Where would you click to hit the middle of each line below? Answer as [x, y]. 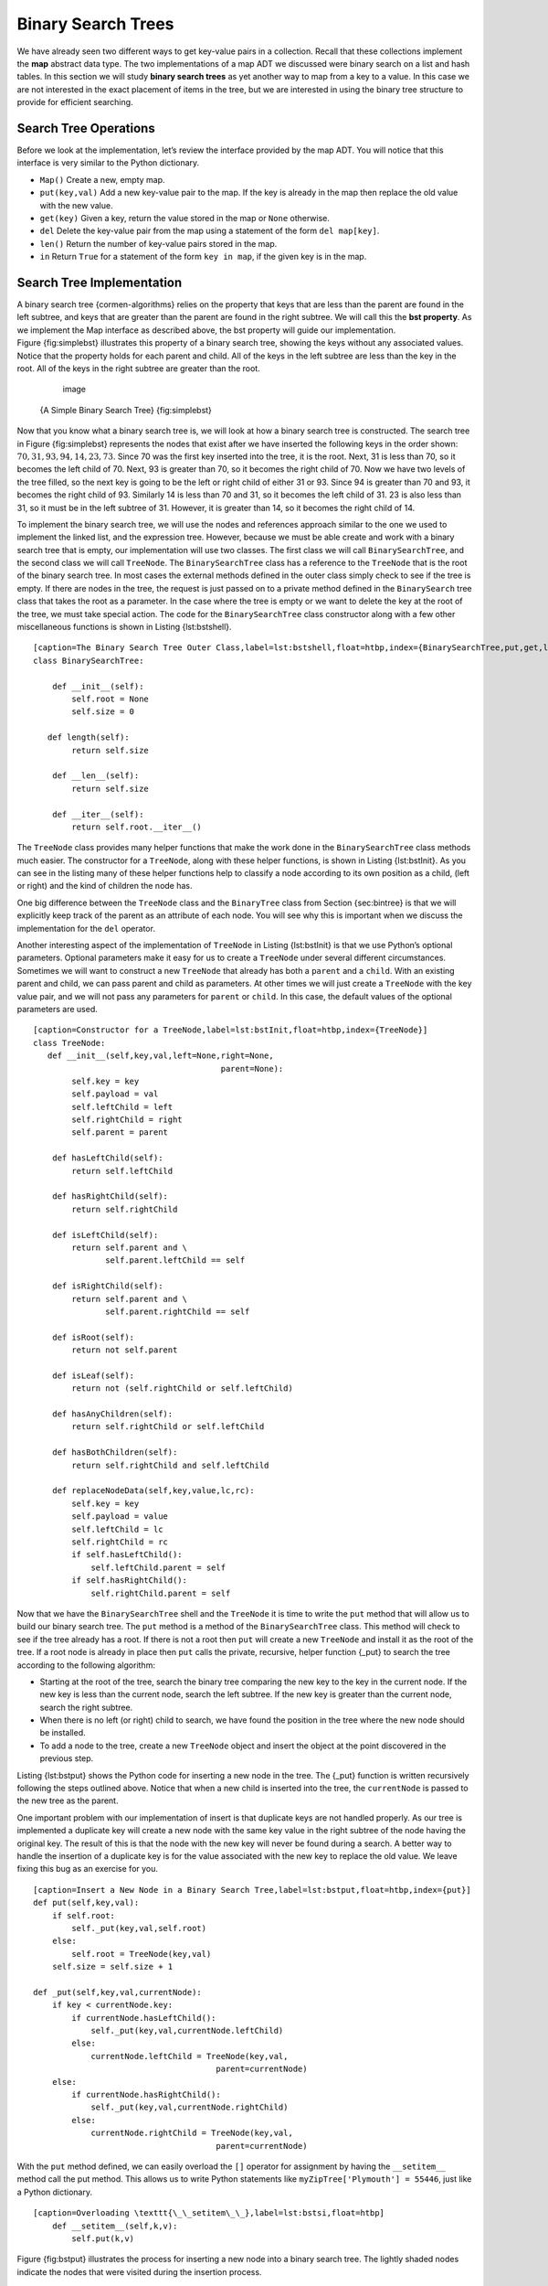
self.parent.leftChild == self [175, 1261]
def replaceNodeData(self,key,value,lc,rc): [153, 1491]
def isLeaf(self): [93, 1375]
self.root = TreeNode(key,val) [142, 1954]
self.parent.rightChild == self [178, 1311]
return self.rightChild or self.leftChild [168, 1427]
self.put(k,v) [103, 2238]
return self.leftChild [122, 1171]
